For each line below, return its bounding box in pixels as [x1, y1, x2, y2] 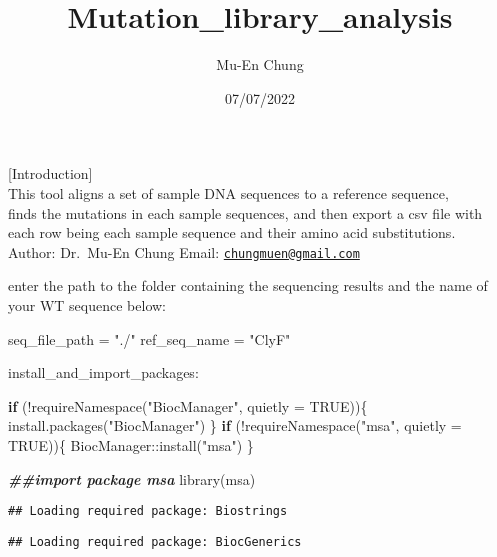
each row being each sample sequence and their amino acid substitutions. [8, 222, 456, 243]
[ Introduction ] [8, 163, 93, 184]
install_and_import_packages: [8, 362, 199, 383]
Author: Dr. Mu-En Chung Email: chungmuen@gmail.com [8, 241, 360, 262]
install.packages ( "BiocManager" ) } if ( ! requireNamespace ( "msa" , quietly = [8, 415, 462, 436]
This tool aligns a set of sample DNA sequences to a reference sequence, [8, 182, 449, 203]
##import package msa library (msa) [8, 468, 256, 489]
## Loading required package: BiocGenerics [8, 534, 302, 549]
